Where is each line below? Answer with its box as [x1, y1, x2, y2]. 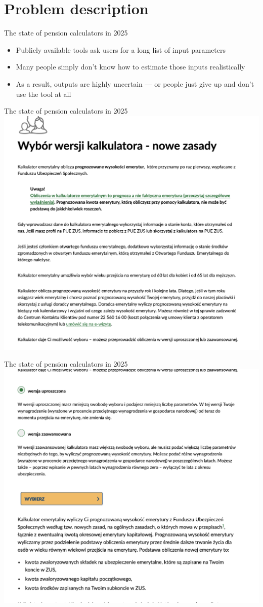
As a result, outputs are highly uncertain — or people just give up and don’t [16, 78, 254, 89]
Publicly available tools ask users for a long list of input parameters [16, 44, 226, 55]
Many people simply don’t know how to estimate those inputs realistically [16, 61, 245, 72]
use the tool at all [16, 88, 71, 99]
